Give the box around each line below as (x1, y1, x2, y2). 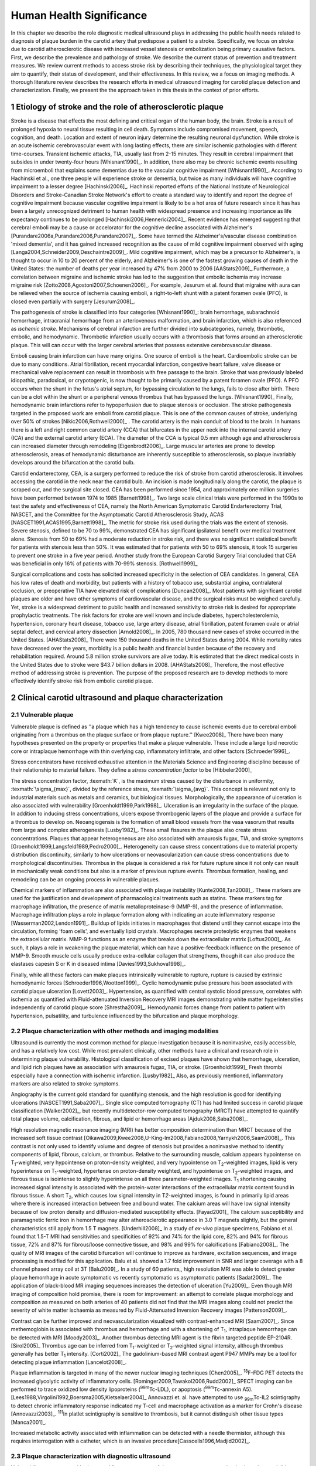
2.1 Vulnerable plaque (11, 711, 74, 719)
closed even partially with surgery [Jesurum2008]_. (11, 298, 136, 305)
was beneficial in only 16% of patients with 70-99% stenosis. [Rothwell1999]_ (11, 560, 198, 567)
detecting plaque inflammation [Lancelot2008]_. (11, 1358, 127, 1366)
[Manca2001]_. (11, 1419, 47, 1426)
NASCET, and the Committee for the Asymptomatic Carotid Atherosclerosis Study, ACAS (11, 511, 224, 518)
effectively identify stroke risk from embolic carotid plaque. (11, 677, 153, 684)
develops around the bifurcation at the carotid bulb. (11, 459, 135, 466)
